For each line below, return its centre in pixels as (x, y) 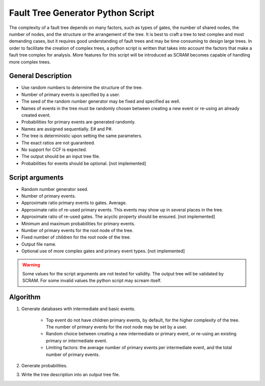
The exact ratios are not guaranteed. (58, 143)
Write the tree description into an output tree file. (71, 375)
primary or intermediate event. (77, 341)
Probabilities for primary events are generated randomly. (79, 122)
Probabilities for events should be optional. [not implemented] (84, 163)
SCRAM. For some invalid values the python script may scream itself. (92, 281)
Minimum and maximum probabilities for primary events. (78, 223)
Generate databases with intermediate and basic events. (79, 309)
